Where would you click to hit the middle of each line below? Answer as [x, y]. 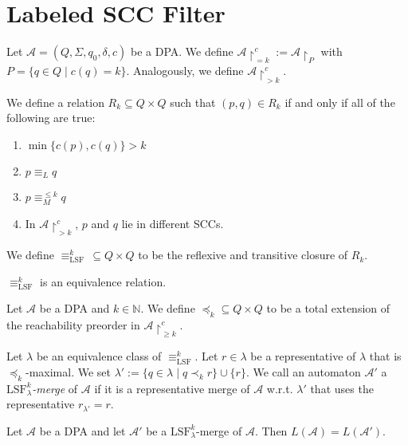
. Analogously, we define [185, 71]
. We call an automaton [303, 371]
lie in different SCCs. [173, 223]
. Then [271, 430]
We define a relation [55, 102]
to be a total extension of [328, 308]
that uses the [342, 388]
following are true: [51, 118]
